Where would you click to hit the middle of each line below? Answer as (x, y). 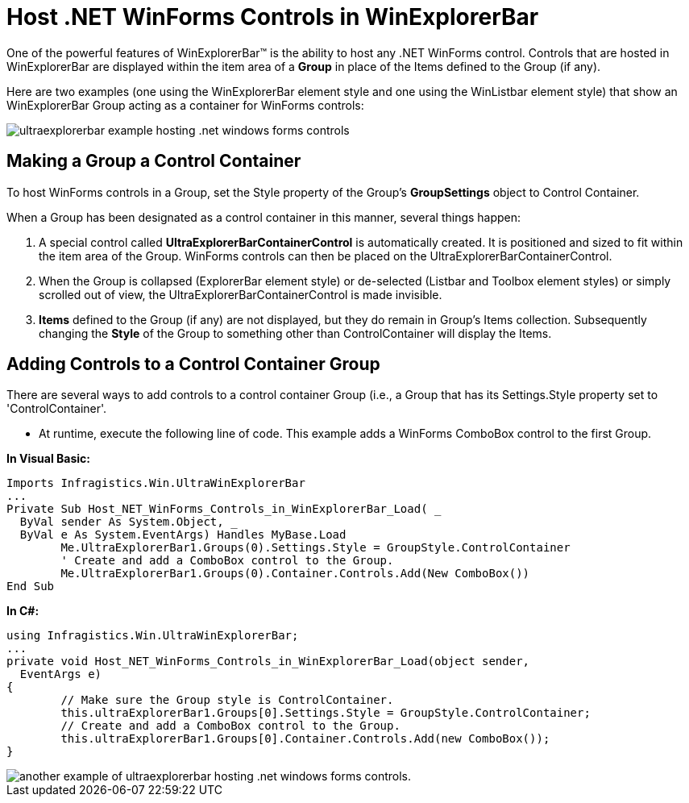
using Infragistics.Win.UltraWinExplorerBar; (153, 636)
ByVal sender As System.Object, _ (129, 522)
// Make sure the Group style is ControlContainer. (227, 700)
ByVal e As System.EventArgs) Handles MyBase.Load (183, 535)
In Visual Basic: (48, 459)
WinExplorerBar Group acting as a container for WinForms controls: (185, 105)
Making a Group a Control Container (154, 161)
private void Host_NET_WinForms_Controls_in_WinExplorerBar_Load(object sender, (268, 662)
